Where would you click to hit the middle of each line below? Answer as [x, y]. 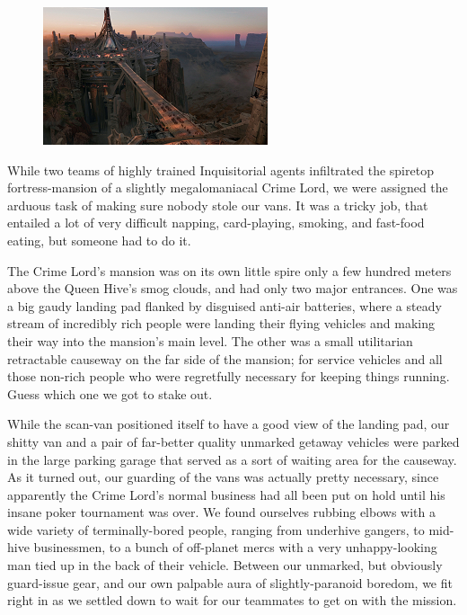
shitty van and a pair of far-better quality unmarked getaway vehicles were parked [233, 441]
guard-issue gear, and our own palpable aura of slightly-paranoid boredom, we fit [230, 582]
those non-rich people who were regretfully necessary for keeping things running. [229, 376]
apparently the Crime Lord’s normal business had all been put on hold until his [226, 494]
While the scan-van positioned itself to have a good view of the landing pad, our [229, 424]
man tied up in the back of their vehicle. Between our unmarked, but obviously [225, 565]
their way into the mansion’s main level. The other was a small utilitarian [210, 340]
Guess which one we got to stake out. [110, 393]
